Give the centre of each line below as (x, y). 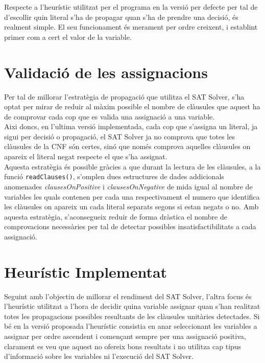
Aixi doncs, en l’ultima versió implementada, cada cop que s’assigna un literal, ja (131, 126)
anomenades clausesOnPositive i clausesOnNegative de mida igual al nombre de (128, 186)
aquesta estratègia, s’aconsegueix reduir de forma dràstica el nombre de (116, 216)
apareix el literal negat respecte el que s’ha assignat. (86, 156)
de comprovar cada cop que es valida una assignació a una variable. (110, 116)
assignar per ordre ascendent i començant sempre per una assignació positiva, (125, 336)
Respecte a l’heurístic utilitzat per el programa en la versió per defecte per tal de (131, 7)
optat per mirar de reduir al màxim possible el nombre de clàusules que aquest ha (132, 106)
